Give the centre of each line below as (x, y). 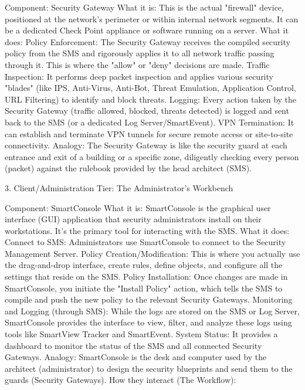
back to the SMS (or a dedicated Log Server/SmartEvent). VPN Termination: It (150, 122)
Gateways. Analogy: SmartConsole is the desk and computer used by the (136, 357)
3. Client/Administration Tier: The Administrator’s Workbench (119, 187)
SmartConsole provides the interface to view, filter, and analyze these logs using (148, 322)
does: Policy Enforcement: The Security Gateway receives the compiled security (148, 41)
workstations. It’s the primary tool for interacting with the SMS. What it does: (147, 230)
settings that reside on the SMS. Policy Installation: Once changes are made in (146, 277)
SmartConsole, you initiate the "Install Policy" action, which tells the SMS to (144, 288)
